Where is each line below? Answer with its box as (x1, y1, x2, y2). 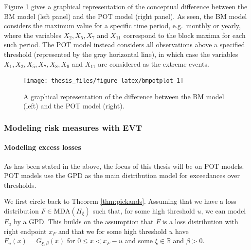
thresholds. (4, 179, 36, 190)
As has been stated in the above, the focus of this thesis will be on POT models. (4, 161, 244, 171)
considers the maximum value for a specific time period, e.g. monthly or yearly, (4, 20, 241, 31)
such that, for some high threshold (92, 206, 195, 216)
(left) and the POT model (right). (23, 101, 125, 111)
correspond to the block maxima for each (123, 30, 246, 40)
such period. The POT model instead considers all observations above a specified (4, 39, 245, 50)
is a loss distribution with (162, 216, 238, 227)
